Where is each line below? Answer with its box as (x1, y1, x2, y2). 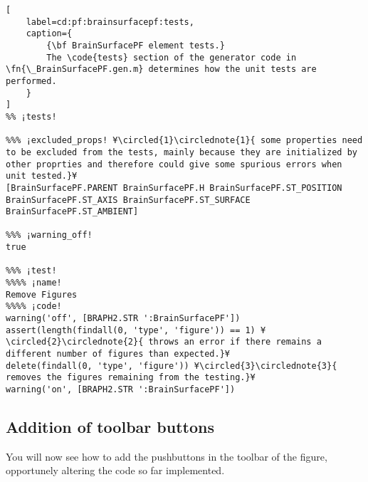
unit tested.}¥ (6, 171, 78, 182)
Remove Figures (6, 289, 78, 300)
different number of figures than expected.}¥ (6, 349, 230, 360)
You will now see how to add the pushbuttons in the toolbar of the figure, (6, 449, 327, 463)
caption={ (26, 28, 73, 39)
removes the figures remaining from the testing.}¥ (6, 372, 256, 383)
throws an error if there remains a (148, 337, 322, 347)
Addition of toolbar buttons (6, 416, 214, 438)
